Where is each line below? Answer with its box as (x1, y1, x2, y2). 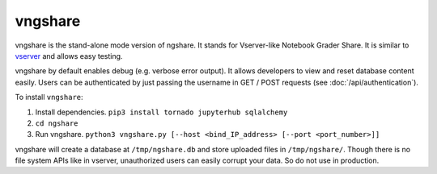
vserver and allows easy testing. (15, 51, 123, 60)
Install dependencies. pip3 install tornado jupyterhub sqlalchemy (35, 107, 288, 117)
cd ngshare (35, 118, 78, 128)
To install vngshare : (15, 93, 84, 102)
